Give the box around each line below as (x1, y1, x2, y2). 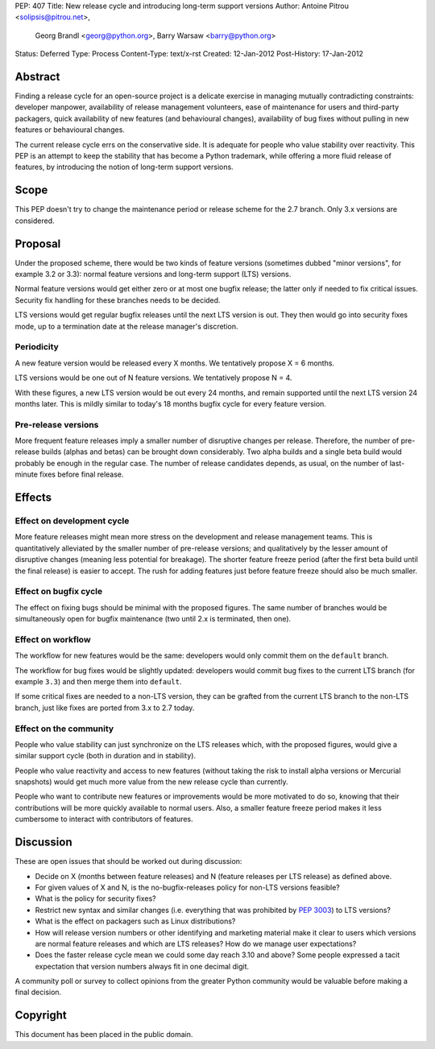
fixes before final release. (39, 469, 124, 479)
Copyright (14, 1009, 68, 1022)
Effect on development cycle (14, 515, 130, 527)
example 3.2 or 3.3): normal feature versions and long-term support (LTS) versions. (14, 270, 292, 279)
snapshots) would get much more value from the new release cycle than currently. (14, 777, 288, 787)
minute (14, 469, 38, 479)
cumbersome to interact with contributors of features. (14, 814, 193, 824)
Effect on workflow (14, 634, 92, 645)
